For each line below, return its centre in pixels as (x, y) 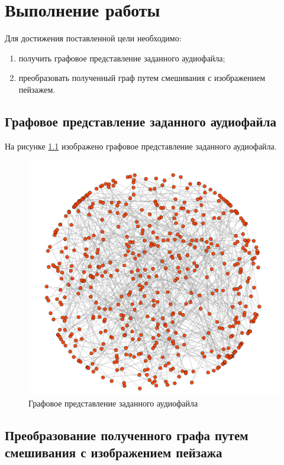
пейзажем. (37, 89)
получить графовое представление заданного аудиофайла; (122, 58)
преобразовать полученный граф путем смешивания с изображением (142, 78)
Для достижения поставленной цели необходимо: (93, 38)
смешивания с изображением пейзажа (114, 452)
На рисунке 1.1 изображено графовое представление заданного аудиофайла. (141, 146)
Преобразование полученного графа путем (127, 435)
